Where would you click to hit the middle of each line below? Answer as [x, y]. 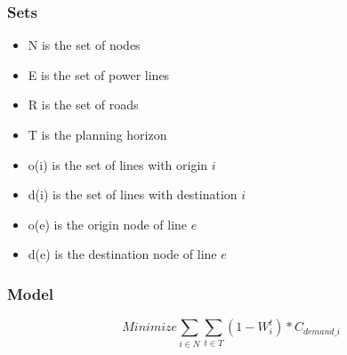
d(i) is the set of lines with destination [133, 194]
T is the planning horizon [97, 134]
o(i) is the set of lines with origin [118, 164]
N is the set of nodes [84, 45]
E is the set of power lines [99, 74]
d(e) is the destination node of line [122, 254]
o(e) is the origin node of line [108, 224]
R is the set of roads [83, 105]
